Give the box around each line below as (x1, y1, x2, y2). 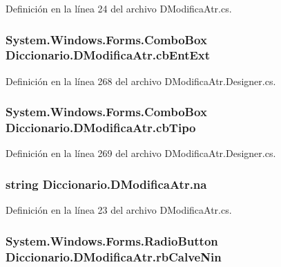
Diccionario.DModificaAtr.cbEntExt (6, 46, 211, 64)
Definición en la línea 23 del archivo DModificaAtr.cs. (6, 203, 232, 217)
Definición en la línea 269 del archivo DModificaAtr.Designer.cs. (6, 146, 276, 160)
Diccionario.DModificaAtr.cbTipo (6, 119, 196, 136)
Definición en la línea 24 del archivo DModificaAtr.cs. (6, 1, 232, 15)
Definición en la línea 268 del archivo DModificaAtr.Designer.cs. (6, 73, 276, 88)
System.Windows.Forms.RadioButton (6, 232, 218, 249)
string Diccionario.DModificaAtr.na (6, 175, 207, 192)
